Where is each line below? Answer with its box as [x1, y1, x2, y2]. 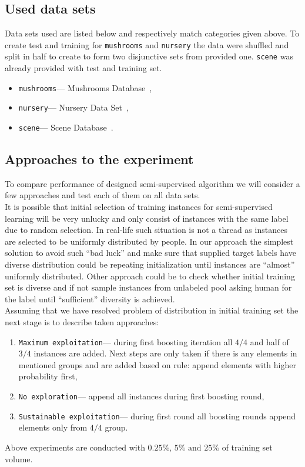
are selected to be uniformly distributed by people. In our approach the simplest [5, 235, 294, 247]
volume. [5, 452, 33, 465]
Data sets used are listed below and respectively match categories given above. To [5, 27, 300, 39]
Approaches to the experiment [5, 150, 194, 168]
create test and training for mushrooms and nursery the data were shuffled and [5, 38, 289, 51]
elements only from [18, 421, 88, 433]
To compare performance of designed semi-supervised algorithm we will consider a [5, 177, 300, 189]
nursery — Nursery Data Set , [18, 101, 129, 114]
